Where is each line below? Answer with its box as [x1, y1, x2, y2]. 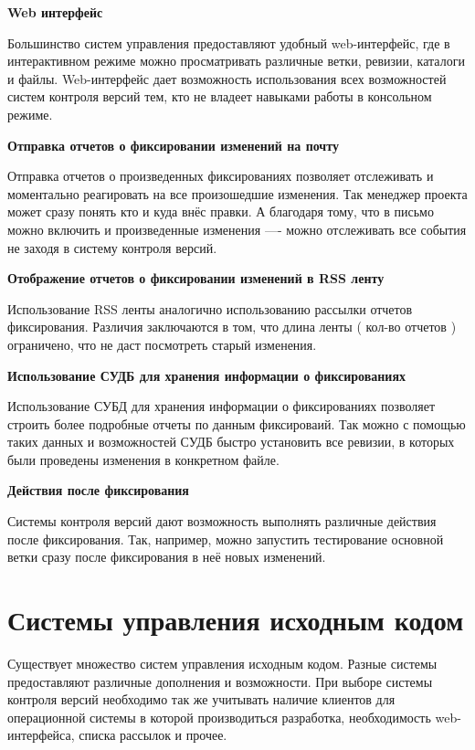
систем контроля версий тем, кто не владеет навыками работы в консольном [7, 87, 432, 106]
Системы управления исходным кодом [7, 601, 464, 639]
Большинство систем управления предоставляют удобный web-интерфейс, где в [7, 33, 450, 52]
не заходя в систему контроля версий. [7, 238, 217, 257]
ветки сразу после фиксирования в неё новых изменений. [7, 547, 326, 566]
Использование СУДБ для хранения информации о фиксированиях [7, 365, 406, 385]
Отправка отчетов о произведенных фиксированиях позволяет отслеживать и [7, 166, 434, 185]
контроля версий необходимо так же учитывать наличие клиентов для [7, 690, 396, 709]
